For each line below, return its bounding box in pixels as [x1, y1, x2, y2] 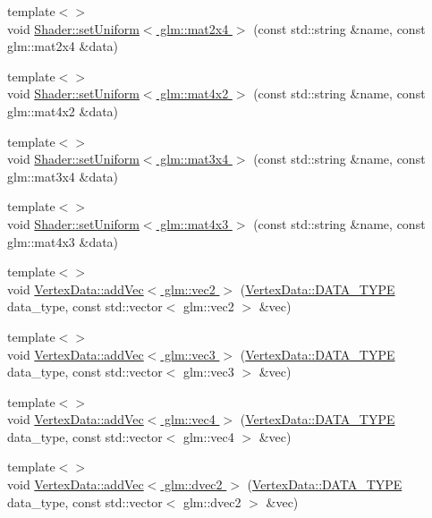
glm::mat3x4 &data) [7, 166, 119, 185]
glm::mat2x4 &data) [7, 37, 119, 55]
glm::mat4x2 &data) [7, 101, 119, 120]
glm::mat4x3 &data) [7, 232, 119, 251]
